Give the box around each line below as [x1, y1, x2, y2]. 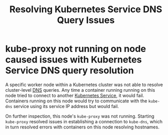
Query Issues [57, 14, 115, 26]
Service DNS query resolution [5, 65, 134, 76]
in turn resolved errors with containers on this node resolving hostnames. [5, 124, 160, 130]
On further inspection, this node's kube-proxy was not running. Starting [5, 113, 155, 119]
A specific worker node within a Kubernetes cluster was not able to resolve [5, 82, 163, 88]
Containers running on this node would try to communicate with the [5, 98, 148, 104]
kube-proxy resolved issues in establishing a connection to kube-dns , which [5, 118, 162, 124]
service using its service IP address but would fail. [13, 103, 119, 109]
